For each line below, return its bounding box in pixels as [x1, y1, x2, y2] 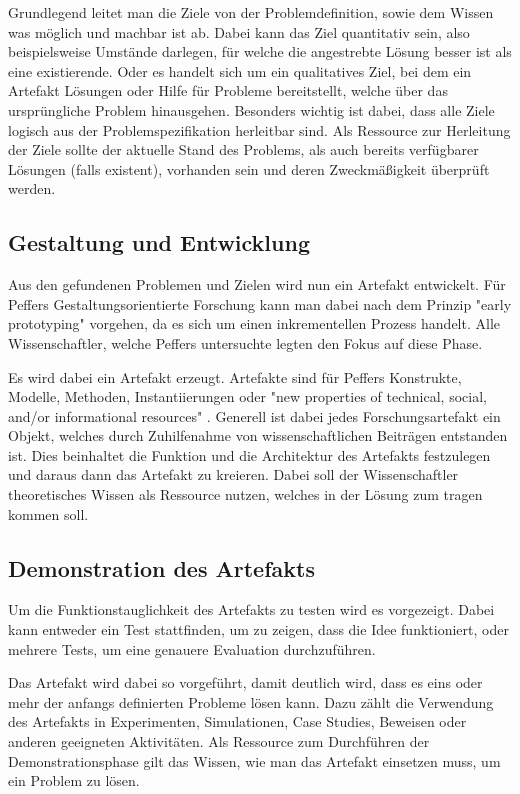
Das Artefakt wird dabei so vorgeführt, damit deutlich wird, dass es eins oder [8, 672, 483, 693]
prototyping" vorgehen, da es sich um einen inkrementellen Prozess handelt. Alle [8, 313, 500, 334]
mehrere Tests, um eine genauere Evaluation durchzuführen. [8, 638, 376, 659]
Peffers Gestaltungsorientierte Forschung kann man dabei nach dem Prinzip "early [8, 293, 512, 314]
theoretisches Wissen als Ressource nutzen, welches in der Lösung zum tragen [8, 484, 483, 505]
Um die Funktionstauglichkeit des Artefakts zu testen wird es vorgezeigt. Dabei [8, 599, 495, 620]
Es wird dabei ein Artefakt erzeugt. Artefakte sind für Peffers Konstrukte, [8, 366, 462, 387]
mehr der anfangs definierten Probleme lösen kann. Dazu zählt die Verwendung [8, 691, 494, 712]
